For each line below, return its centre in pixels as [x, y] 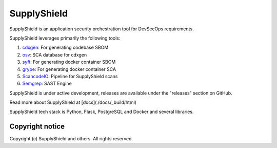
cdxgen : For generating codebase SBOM [65, 48]
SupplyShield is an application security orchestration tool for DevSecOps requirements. [102, 29]
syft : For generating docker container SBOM [69, 62]
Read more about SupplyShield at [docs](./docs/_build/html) [73, 102]
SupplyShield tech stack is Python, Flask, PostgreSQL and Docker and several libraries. [102, 112]
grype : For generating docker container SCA [69, 69]
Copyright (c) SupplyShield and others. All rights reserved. [71, 139]
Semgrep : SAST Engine [47, 84]
